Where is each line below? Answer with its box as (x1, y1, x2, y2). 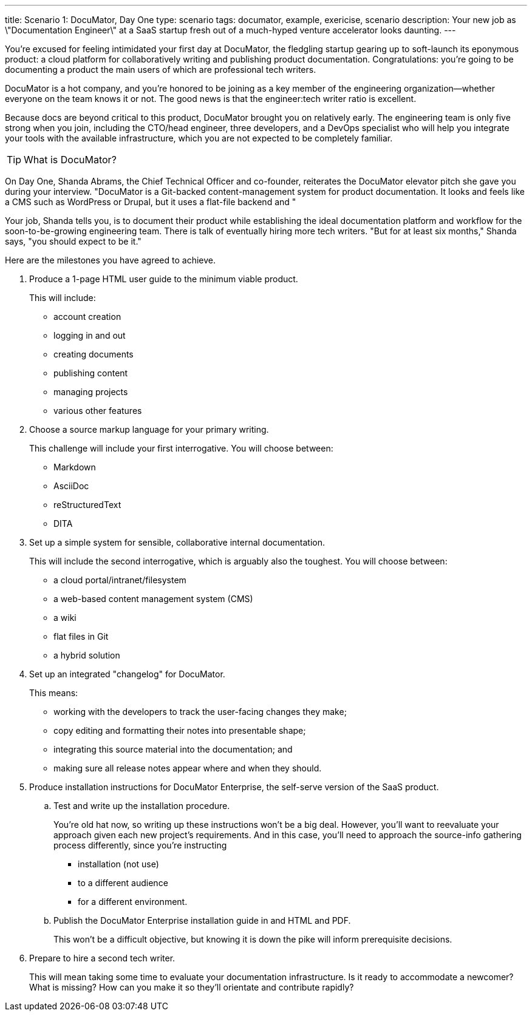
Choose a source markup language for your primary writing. (29, 424, 269, 435)
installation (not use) (78, 859, 159, 869)
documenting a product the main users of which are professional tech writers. (5, 64, 316, 75)
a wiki (53, 612, 77, 623)
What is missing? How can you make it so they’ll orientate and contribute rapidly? (29, 982, 354, 992)
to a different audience (78, 878, 168, 888)
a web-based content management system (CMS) (53, 594, 253, 604)
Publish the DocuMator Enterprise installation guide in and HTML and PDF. (53, 915, 351, 926)
